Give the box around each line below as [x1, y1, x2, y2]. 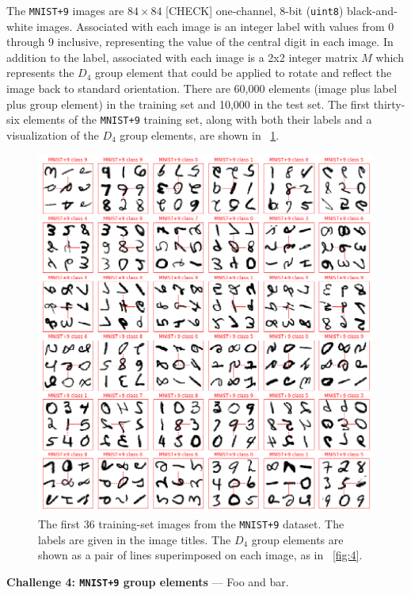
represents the [6, 64, 74, 81]
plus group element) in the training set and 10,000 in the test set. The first [6, 95, 370, 112]
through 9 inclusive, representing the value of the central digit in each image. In [6, 33, 394, 50]
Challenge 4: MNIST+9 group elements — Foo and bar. [6, 573, 289, 589]
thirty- [373, 95, 405, 112]
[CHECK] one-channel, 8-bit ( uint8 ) [166, 2, 344, 18]
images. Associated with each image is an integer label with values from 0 [36, 17, 394, 34]
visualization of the [6, 126, 99, 143]
